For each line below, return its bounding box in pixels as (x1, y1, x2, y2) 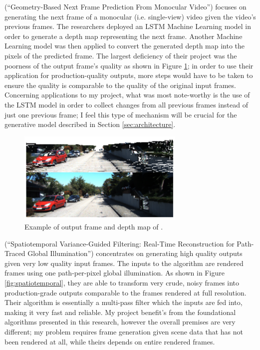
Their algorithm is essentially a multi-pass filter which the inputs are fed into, (4, 297, 243, 307)
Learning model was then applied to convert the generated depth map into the (4, 40, 245, 51)
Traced (4, 248, 25, 258)
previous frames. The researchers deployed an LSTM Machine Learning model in (4, 21, 252, 31)
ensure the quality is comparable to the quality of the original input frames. (4, 79, 236, 90)
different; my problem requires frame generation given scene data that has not (4, 326, 244, 336)
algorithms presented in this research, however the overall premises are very (4, 316, 236, 327)
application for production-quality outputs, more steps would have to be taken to (4, 70, 253, 80)
